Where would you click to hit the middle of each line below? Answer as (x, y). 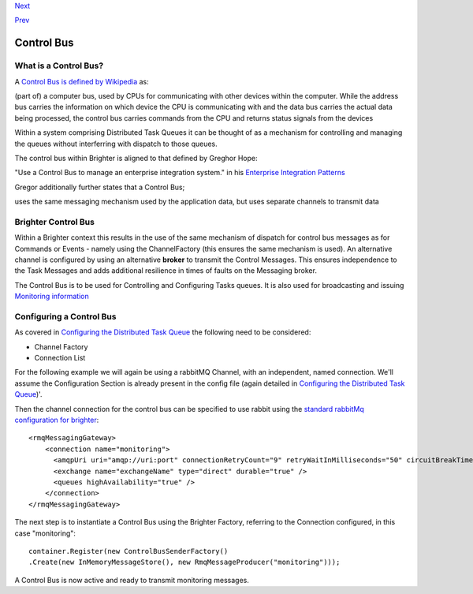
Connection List (60, 358)
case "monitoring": (45, 533)
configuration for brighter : (57, 420)
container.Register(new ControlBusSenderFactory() (128, 551)
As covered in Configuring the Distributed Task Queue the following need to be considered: (163, 332)
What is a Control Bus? (59, 65)
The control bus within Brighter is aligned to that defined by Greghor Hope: (136, 158)
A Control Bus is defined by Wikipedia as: (82, 81)
